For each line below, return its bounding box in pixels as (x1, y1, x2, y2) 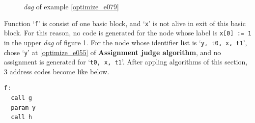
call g (11, 94, 32, 102)
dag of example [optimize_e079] (24, 1, 119, 11)
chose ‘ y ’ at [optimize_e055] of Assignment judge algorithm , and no (4, 47, 221, 57)
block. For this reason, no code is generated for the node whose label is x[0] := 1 (4, 28, 252, 38)
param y (11, 104, 36, 111)
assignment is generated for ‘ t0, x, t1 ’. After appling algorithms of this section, (4, 57, 248, 67)
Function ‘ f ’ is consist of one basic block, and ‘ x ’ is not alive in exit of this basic (4, 18, 246, 28)
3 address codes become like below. (4, 66, 110, 76)
